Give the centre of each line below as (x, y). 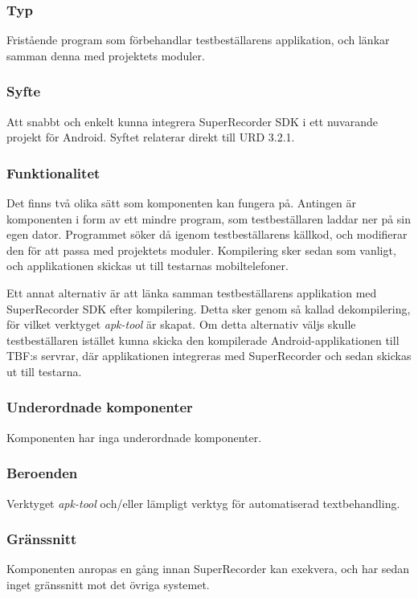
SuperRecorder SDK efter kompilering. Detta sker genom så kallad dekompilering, (209, 308)
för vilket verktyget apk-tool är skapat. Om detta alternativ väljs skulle (181, 324)
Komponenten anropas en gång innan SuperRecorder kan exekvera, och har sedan (208, 569)
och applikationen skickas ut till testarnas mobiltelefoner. (148, 266)
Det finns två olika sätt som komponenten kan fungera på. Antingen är (181, 203)
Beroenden (42, 473)
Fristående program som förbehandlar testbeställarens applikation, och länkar (198, 40)
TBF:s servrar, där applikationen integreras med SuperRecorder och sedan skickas (209, 356)
